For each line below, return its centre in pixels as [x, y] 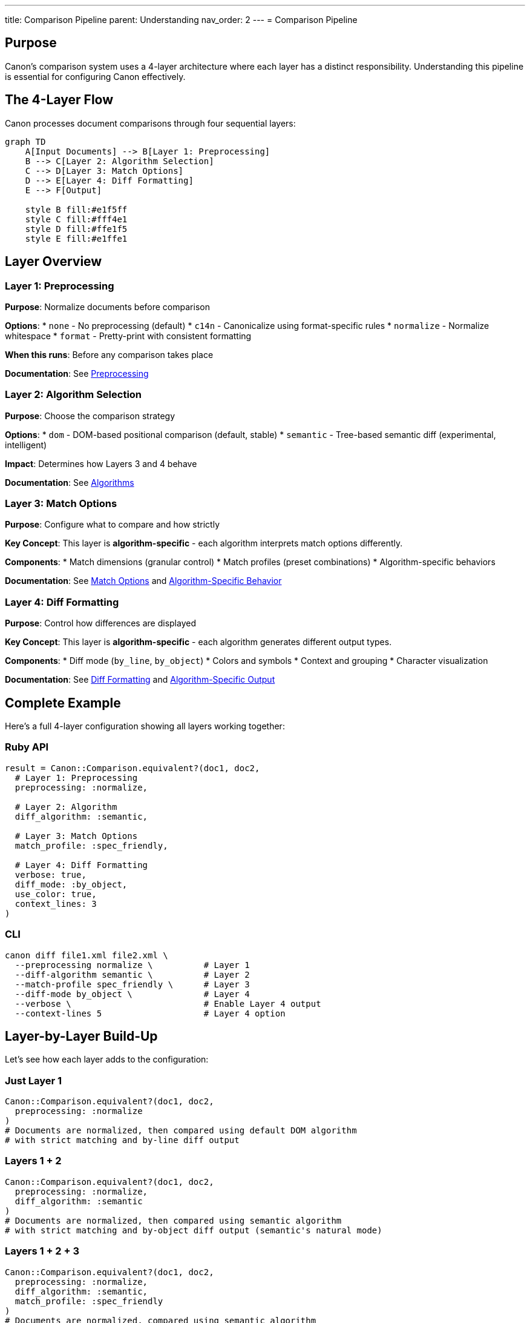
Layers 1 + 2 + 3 [42, 1251]
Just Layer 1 [34, 1080]
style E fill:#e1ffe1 [76, 238]
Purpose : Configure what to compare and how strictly [113, 525]
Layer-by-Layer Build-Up [81, 1036]
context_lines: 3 [56, 904]
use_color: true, [56, 894]
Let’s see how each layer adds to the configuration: [107, 1059]
